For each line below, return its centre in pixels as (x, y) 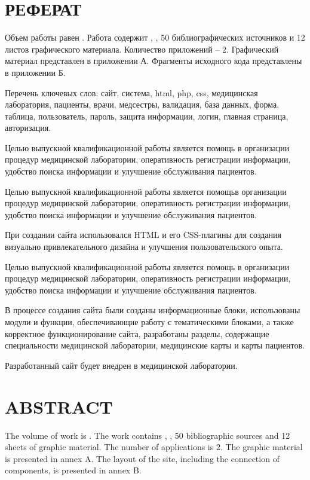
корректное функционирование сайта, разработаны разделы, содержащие (137, 333)
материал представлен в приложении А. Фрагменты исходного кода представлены (154, 61)
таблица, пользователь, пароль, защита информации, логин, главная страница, (147, 116)
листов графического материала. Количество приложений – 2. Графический (142, 49)
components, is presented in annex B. (73, 470)
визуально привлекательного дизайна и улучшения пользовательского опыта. (144, 247)
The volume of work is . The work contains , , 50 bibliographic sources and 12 (148, 435)
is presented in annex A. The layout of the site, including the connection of (142, 458)
